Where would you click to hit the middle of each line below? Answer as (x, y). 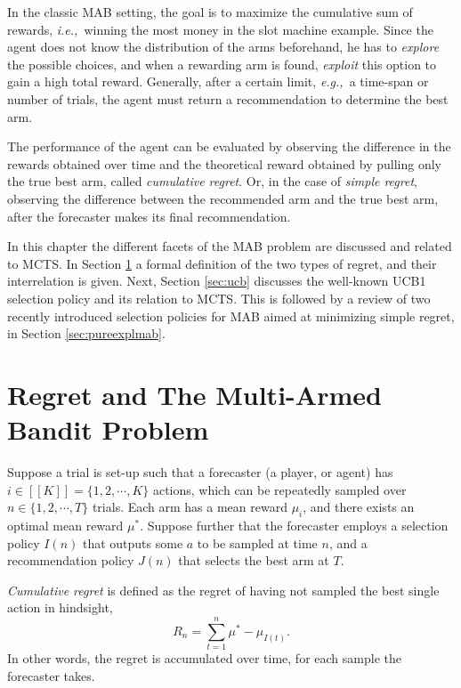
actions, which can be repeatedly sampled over (279, 489)
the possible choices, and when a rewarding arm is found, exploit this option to (222, 64)
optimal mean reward (65, 525)
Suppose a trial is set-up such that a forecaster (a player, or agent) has (200, 472)
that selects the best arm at (254, 560)
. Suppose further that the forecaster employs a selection (294, 525)
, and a (348, 542)
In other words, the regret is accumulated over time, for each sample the (204, 658)
